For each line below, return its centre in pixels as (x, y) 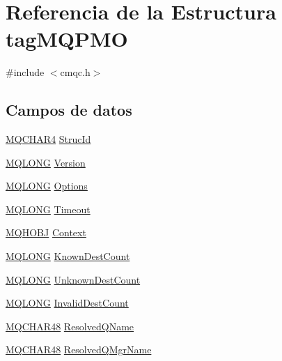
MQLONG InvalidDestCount (67, 303)
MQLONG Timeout (48, 209)
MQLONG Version (46, 162)
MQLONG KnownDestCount (68, 256)
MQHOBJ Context (46, 232)
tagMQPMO (67, 39)
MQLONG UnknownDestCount (73, 279)
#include (25, 72)
